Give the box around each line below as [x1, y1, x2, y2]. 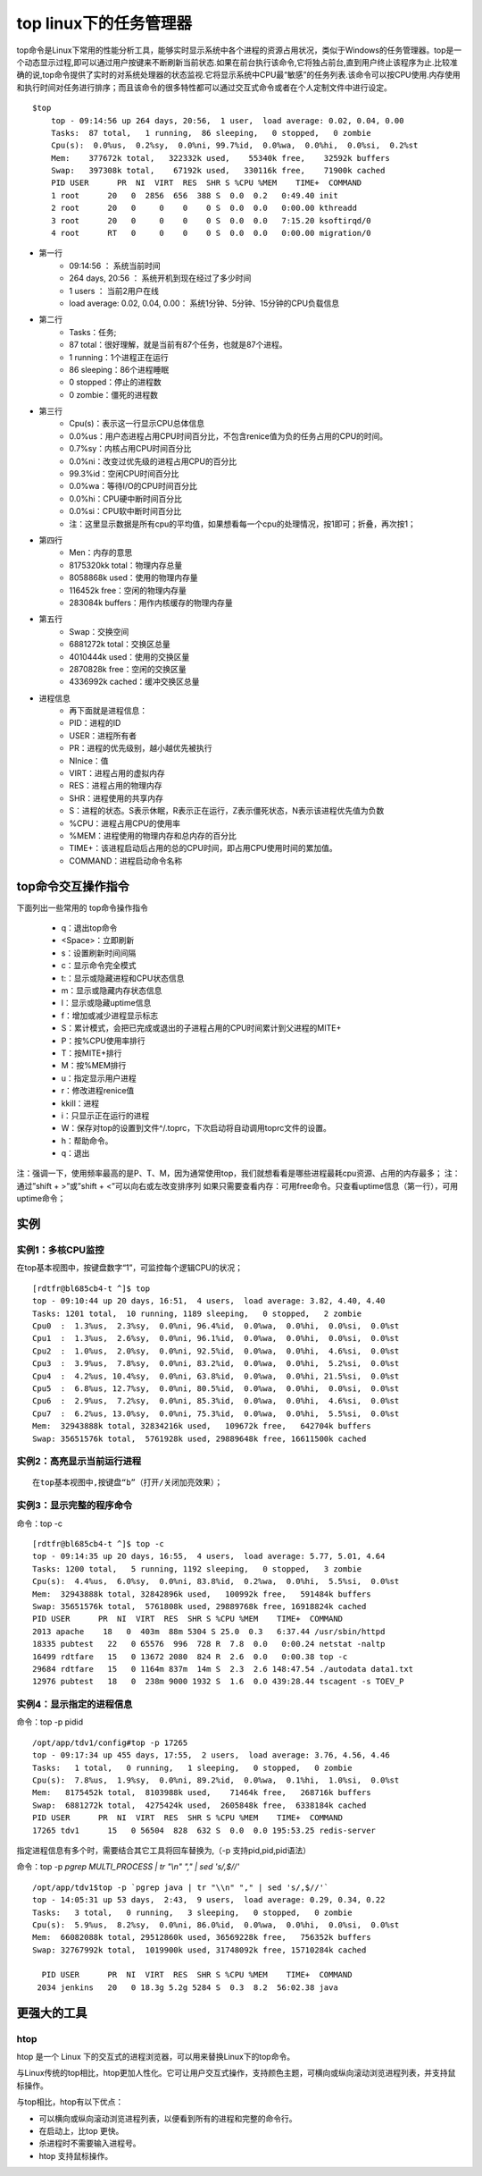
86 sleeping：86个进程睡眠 [69, 364, 170, 375]
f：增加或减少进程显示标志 [61, 1010, 159, 1021]
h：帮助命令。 [61, 1135, 113, 1146]
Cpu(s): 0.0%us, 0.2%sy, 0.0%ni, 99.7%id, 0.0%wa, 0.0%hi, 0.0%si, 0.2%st [50, 140, 419, 151]
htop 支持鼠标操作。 [38, 2150, 113, 2161]
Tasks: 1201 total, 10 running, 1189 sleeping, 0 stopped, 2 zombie [32, 1308, 362, 1319]
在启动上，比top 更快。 [38, 2125, 124, 2136]
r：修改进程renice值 [61, 1085, 135, 1096]
